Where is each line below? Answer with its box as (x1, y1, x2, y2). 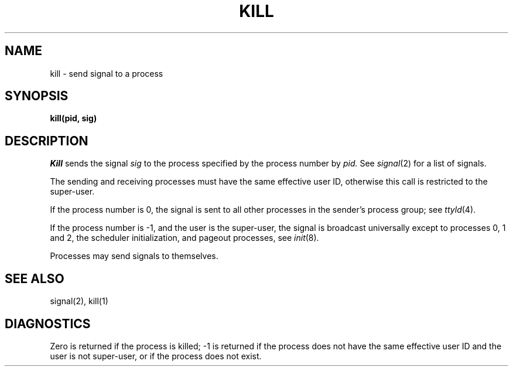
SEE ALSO (5, 271, 64, 286)
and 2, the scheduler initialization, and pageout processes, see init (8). (50, 233, 319, 243)
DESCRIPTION (5, 133, 88, 148)
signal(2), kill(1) (50, 296, 108, 307)
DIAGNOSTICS (5, 316, 91, 331)
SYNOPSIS (5, 89, 69, 104)
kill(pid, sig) (50, 113, 97, 124)
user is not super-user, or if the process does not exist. (50, 350, 262, 361)
